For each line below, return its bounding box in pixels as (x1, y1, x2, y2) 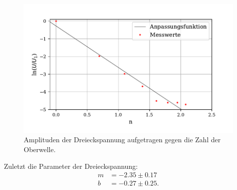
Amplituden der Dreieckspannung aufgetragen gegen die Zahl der (24, 134, 221, 145)
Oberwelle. (24, 144, 56, 154)
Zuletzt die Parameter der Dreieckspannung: (4, 160, 138, 171)
